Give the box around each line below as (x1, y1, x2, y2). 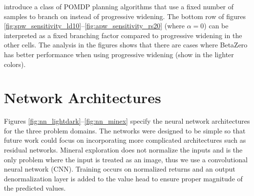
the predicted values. (4, 183, 66, 193)
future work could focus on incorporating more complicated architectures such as (4, 135, 246, 145)
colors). (4, 59, 26, 69)
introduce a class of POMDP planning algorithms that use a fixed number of (4, 1, 234, 11)
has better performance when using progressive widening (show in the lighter (4, 49, 234, 59)
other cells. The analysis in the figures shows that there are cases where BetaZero (4, 40, 248, 50)
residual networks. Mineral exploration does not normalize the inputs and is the (4, 145, 243, 155)
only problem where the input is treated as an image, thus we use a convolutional (4, 154, 248, 164)
